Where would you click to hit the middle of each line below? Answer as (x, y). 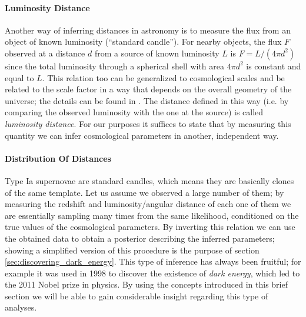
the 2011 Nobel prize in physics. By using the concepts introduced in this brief (146, 284)
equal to (19, 77)
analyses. (21, 307)
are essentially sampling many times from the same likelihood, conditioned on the (152, 215)
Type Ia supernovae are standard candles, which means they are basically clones (149, 180)
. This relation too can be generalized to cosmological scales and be (163, 77)
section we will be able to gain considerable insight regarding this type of (137, 296)
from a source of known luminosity (157, 53)
